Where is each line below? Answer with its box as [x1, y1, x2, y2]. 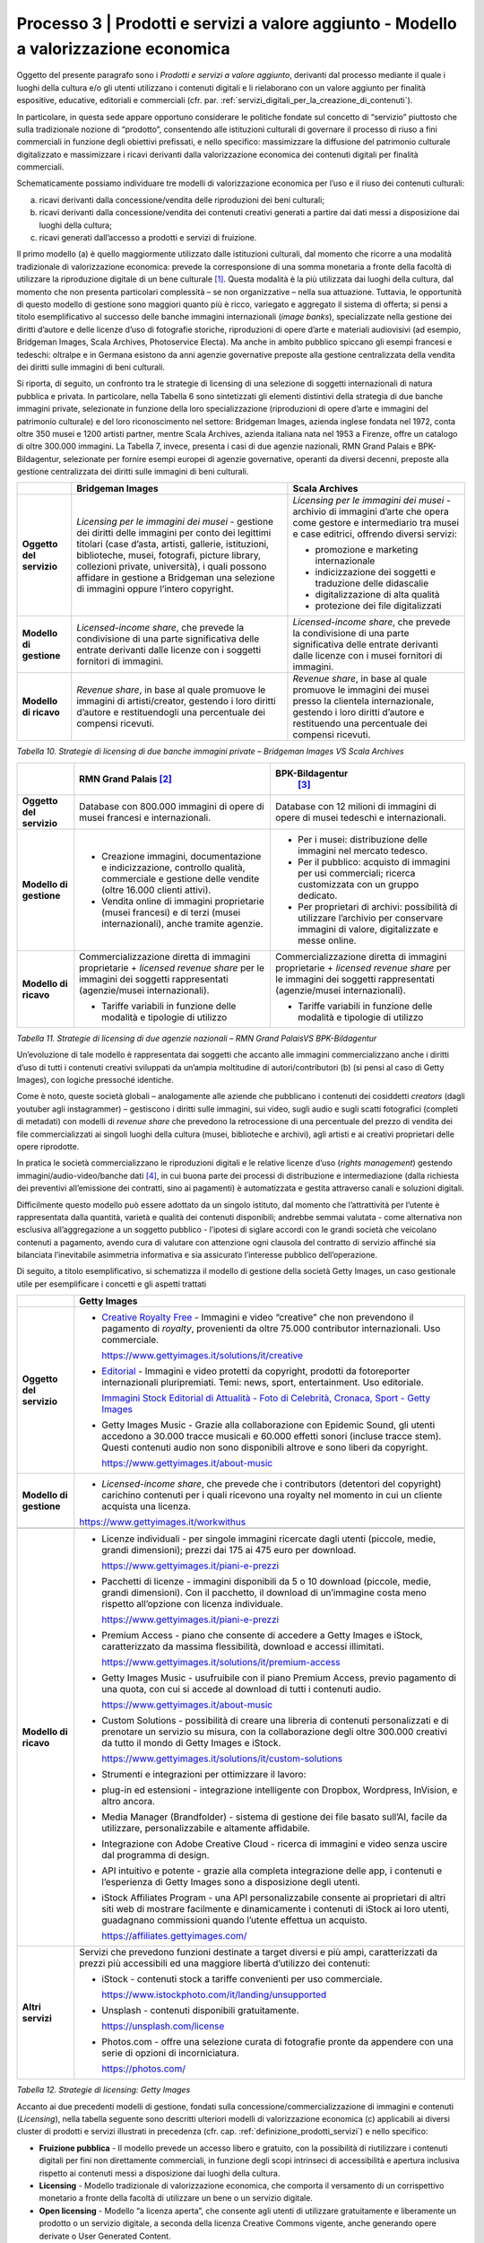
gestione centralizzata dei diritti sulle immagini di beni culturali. [16, 467, 249, 477]
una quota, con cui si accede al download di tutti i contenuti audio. [101, 1683, 382, 1696]
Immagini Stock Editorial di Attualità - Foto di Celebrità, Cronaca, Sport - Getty [101, 1392, 430, 1404]
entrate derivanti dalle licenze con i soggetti [76, 644, 262, 657]
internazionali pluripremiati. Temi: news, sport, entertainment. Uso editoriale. [101, 1376, 425, 1389]
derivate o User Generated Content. [39, 2230, 171, 2241]
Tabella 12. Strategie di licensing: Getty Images [16, 2084, 191, 2095]
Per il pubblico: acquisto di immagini [297, 855, 451, 868]
